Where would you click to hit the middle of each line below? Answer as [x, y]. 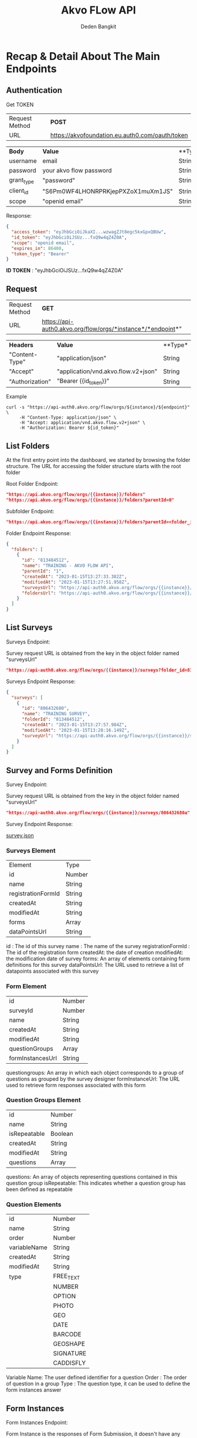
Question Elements [34, 1204]
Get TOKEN [20, 104]
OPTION [64, 1296]
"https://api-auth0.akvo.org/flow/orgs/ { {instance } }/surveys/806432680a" [98, 813]
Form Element [26, 986]
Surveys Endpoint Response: [41, 681]
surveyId [21, 1010]
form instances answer [34, 1390]
